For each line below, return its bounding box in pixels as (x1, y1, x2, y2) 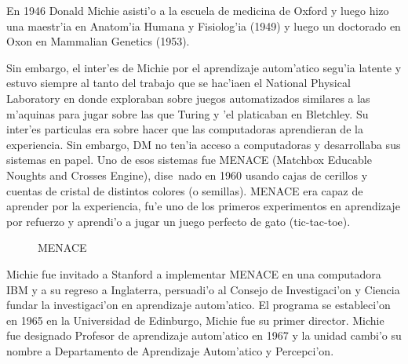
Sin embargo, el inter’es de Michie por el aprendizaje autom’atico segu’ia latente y (6, 59, 402, 75)
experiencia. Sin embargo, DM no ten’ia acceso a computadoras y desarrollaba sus (6, 136, 401, 152)
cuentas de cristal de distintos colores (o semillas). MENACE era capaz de (6, 182, 363, 198)
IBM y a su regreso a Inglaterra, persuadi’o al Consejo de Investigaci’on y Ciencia (6, 281, 400, 297)
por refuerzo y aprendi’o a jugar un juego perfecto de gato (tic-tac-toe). (6, 213, 351, 229)
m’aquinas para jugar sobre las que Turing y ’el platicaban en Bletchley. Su (6, 105, 369, 122)
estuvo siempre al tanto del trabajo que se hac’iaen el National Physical (6, 75, 351, 91)
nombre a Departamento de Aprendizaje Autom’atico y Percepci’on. (6, 342, 334, 359)
